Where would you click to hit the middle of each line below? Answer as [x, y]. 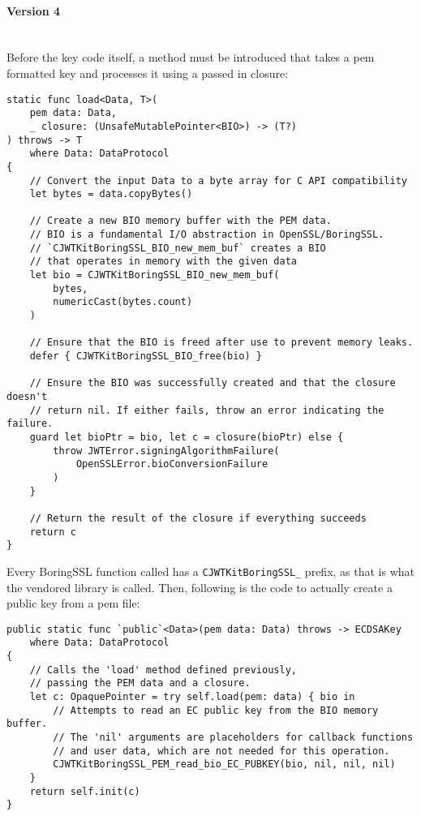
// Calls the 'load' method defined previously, [163, 670]
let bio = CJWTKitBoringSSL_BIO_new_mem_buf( [155, 275]
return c [53, 532]
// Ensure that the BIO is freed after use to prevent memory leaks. [221, 343]
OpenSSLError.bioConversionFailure [172, 464]
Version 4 [34, 10]
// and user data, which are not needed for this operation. [221, 751]
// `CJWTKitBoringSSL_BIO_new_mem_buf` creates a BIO [178, 248]
